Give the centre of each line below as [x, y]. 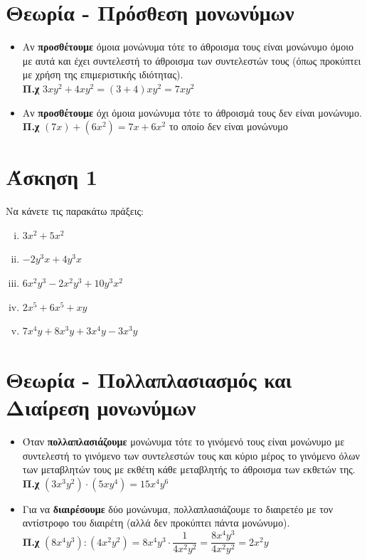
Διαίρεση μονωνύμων [101, 407]
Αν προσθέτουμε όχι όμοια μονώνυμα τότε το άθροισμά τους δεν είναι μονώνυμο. [192, 112]
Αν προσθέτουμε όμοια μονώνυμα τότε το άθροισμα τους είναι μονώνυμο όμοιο [188, 47]
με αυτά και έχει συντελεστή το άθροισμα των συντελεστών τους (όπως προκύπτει [192, 60]
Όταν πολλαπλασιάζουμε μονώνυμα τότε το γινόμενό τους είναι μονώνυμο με [183, 442]
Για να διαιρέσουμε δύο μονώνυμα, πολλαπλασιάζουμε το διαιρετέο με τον [178, 508]
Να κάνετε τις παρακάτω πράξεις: [75, 211]
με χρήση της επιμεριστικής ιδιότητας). [103, 74]
